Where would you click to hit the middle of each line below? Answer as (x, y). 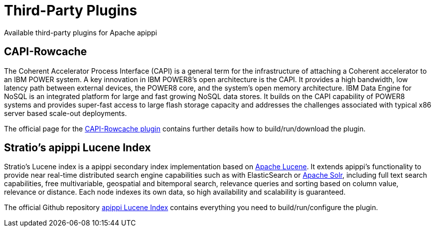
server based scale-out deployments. (66, 113)
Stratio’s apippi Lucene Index (77, 148)
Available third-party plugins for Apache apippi (81, 32)
